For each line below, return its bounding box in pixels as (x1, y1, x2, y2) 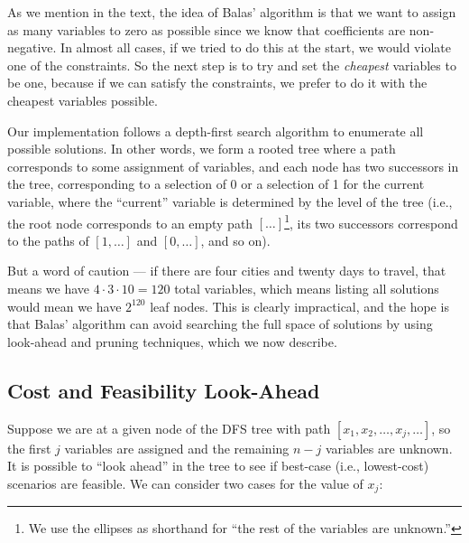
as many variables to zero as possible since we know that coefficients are (7, 20, 406, 39)
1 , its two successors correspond (284, 211, 458, 232)
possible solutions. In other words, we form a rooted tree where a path (7, 139, 396, 158)
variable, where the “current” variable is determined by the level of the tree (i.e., (7, 192, 453, 211)
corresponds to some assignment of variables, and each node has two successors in (7, 156, 459, 175)
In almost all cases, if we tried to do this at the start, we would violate (60, 38, 451, 57)
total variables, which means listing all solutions (174, 278, 439, 297)
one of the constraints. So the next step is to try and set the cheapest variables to (7, 55, 456, 74)
